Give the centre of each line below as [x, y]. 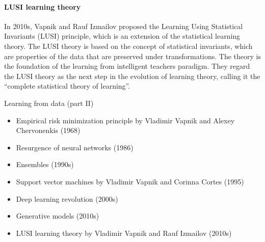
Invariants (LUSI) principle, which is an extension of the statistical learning [122, 36]
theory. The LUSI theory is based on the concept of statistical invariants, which [128, 46]
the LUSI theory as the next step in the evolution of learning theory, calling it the [132, 76]
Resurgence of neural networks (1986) [75, 147]
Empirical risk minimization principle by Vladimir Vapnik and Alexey [125, 120]
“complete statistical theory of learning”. [67, 86]
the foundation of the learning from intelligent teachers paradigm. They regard [127, 66]
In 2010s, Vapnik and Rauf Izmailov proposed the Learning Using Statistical [124, 26]
